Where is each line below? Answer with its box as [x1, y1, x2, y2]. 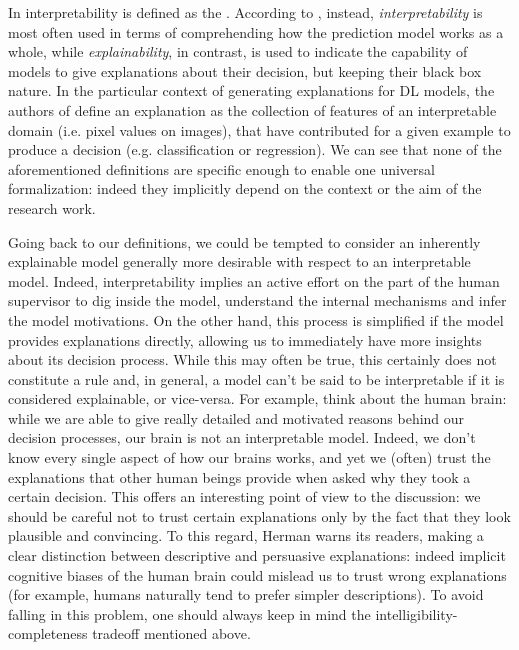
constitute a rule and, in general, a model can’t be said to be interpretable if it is [8, 368, 505, 389]
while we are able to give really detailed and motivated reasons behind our [8, 407, 465, 428]
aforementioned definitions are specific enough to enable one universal [8, 158, 435, 179]
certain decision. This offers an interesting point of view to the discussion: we [8, 486, 481, 507]
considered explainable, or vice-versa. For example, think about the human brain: [8, 388, 507, 409]
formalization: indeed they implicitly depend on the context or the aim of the [8, 178, 482, 199]
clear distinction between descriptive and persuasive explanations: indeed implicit [8, 545, 506, 566]
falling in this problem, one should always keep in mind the [8, 603, 371, 624]
